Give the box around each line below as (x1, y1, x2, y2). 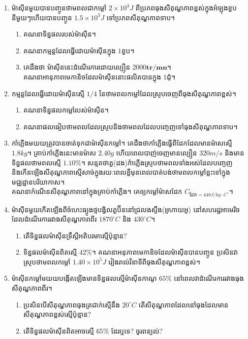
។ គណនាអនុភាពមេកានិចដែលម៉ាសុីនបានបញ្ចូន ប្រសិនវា (92, 247, 238, 257)
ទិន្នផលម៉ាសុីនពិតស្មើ (23, 247, 77, 257)
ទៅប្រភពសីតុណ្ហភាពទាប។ (106, 12, 175, 22)
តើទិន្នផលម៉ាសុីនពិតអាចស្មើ (23, 325, 94, 336)
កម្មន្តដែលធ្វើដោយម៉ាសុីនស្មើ (11, 88, 85, 98)
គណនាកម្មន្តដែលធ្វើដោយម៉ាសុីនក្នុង (23, 45, 116, 55)
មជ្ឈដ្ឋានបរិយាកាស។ (11, 176, 65, 187)
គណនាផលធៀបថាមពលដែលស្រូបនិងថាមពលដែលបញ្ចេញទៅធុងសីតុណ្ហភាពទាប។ (23, 121, 238, 131)
